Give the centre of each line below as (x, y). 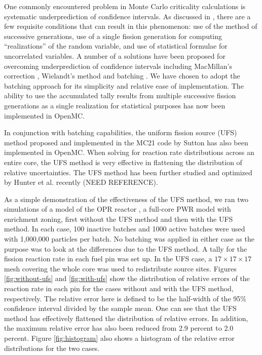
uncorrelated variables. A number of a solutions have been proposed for (115, 55)
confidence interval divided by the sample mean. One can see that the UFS (120, 308)
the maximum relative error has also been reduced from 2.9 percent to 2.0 (119, 328)
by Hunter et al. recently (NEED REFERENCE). (81, 182)
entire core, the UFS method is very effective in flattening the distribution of (123, 162)
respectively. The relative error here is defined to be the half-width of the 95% (125, 298)
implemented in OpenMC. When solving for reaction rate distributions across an (129, 152)
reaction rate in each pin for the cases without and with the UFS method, (119, 288)
